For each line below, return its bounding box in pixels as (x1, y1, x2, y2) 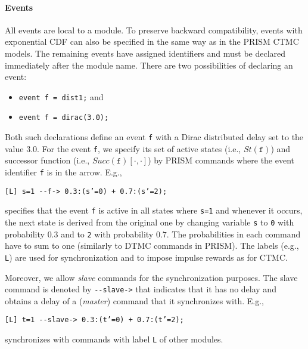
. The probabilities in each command (166, 227, 301, 240)
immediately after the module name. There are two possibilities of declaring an (5, 58, 293, 71)
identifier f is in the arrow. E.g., (5, 165, 122, 178)
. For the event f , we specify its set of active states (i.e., (37, 142, 241, 155)
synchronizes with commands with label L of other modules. (5, 333, 223, 345)
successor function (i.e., (5, 154, 90, 166)
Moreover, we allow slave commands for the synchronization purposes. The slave (5, 271, 298, 283)
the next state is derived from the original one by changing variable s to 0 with (5, 215, 294, 228)
